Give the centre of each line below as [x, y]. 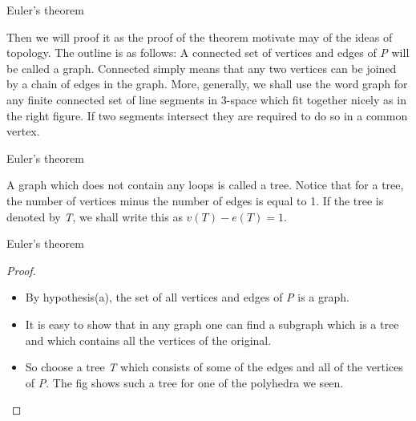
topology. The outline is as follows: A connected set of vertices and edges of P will [208, 53]
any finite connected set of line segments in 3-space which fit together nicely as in [206, 99]
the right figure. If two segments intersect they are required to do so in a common [207, 115]
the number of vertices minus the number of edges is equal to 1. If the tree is [195, 200]
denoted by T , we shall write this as [95, 216]
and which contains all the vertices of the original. [148, 340]
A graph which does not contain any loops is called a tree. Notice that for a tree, [205, 185]
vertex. [23, 131]
